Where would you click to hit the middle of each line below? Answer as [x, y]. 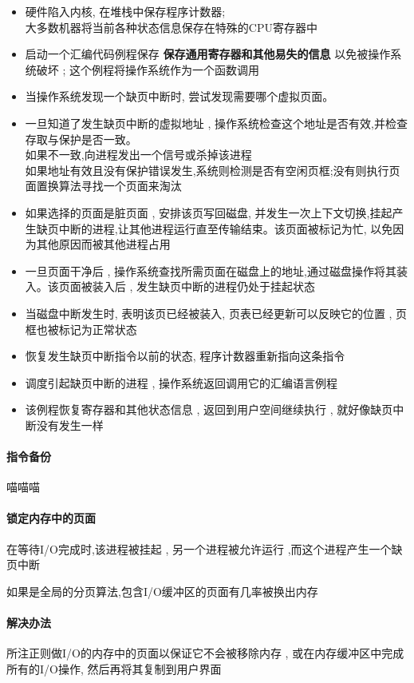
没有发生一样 [70, 425]
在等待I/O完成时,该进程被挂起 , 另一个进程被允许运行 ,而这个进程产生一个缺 [205, 548]
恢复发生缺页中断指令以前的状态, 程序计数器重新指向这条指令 [185, 356]
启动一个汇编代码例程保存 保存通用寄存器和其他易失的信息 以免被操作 [208, 54]
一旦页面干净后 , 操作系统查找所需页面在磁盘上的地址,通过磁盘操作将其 [211, 270]
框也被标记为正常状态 [81, 329]
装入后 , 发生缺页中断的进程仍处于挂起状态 [204, 286]
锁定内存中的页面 [51, 518]
